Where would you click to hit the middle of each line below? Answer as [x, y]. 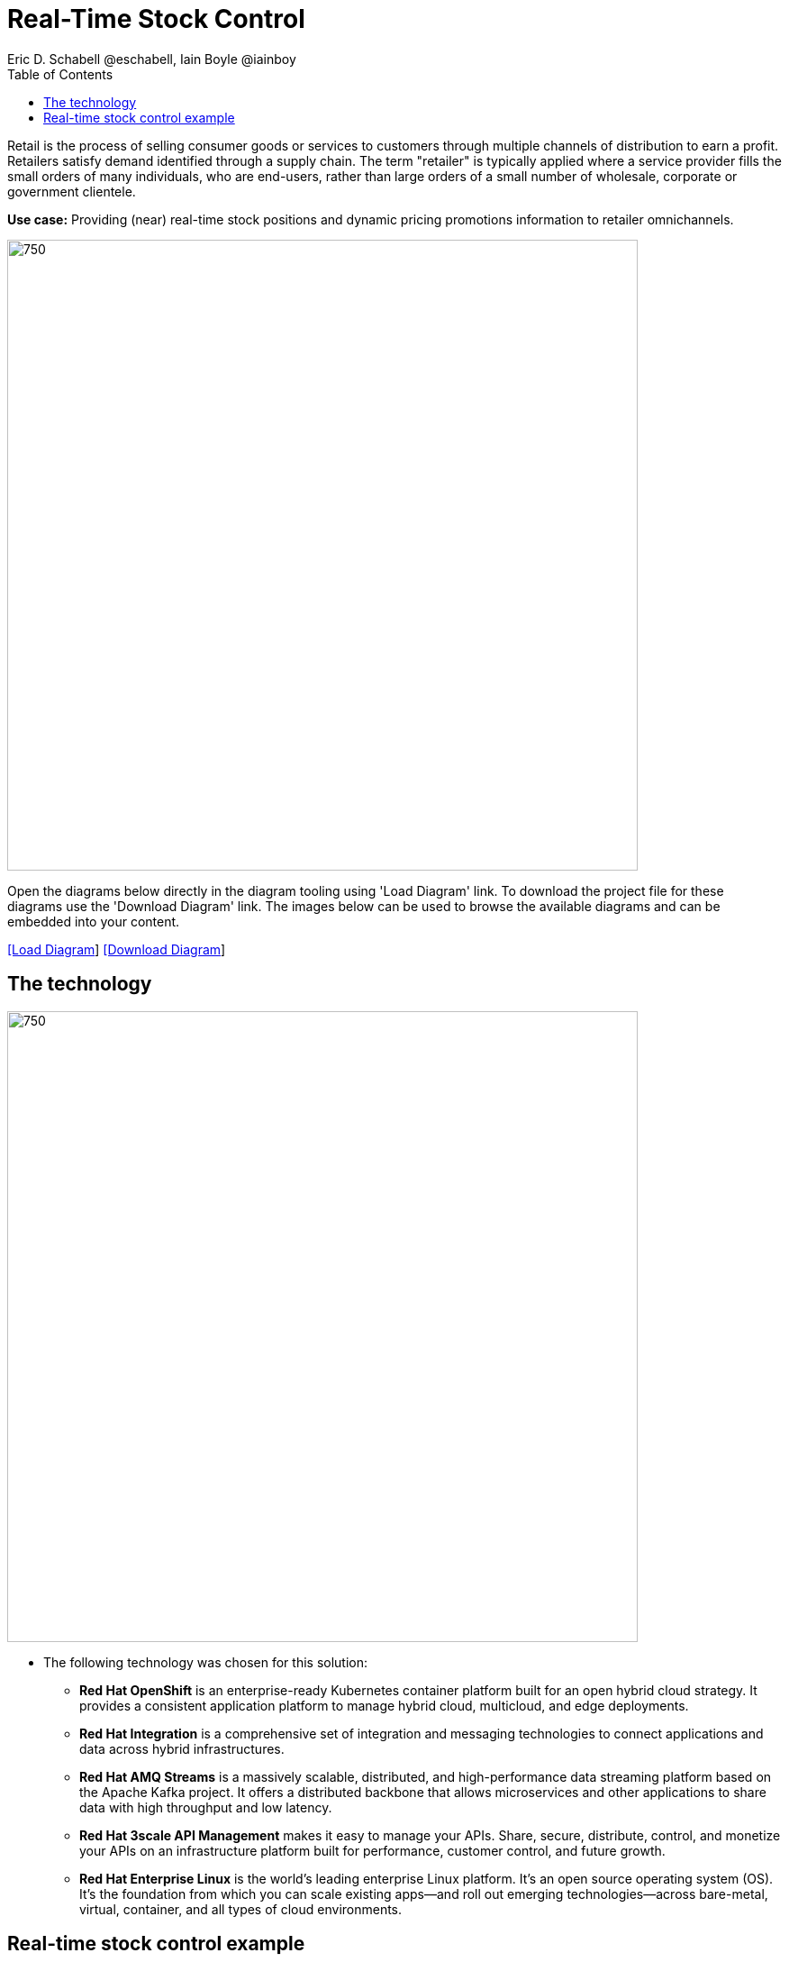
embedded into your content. [94, 921]
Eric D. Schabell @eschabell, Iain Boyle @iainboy [152, 59]
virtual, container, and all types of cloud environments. [241, 1909]
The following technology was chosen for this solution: [206, 1662]
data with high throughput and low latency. [206, 1807]
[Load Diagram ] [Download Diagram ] [117, 949]
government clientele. [72, 191]
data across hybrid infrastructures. [182, 1748]
